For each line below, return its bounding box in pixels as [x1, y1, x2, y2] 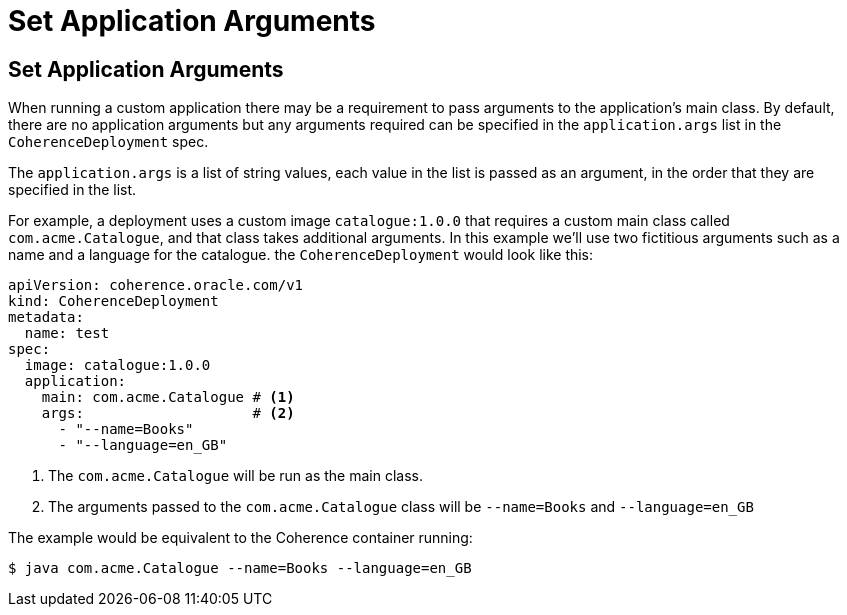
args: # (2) [41, 405, 295, 422]
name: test [24, 325, 110, 342]
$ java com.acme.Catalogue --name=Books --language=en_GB [8, 560, 472, 577]
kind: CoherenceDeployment [8, 293, 219, 310]
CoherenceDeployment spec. [8, 133, 209, 151]
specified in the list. [8, 181, 137, 199]
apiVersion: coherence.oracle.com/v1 [8, 277, 304, 294]
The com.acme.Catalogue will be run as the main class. [48, 467, 424, 485]
